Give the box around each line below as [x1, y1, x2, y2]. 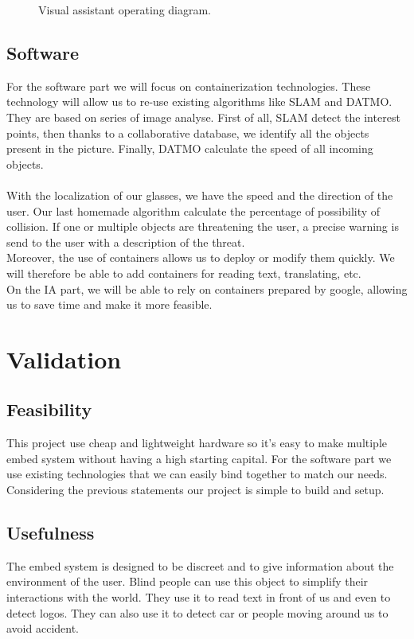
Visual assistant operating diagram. [38, 2, 212, 18]
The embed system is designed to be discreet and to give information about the [6, 557, 394, 574]
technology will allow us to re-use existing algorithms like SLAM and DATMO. [6, 93, 393, 110]
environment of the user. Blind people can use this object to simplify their [6, 573, 369, 590]
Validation [6, 342, 122, 375]
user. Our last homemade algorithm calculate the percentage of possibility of [6, 202, 381, 219]
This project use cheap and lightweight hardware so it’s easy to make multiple [6, 434, 388, 451]
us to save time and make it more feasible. [6, 296, 213, 313]
